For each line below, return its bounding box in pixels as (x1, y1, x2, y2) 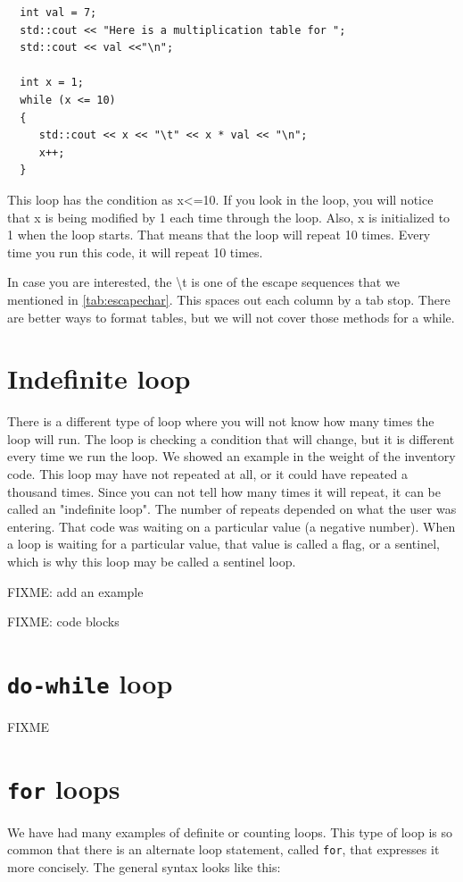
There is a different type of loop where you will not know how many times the (7, 412, 434, 431)
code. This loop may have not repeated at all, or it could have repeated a (7, 465, 408, 483)
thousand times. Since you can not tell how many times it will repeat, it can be (7, 482, 441, 500)
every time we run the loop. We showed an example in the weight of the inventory (7, 447, 456, 466)
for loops (7, 769, 120, 806)
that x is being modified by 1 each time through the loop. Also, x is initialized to (7, 207, 451, 226)
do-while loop (7, 664, 173, 701)
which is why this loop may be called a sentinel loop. (7, 551, 296, 570)
